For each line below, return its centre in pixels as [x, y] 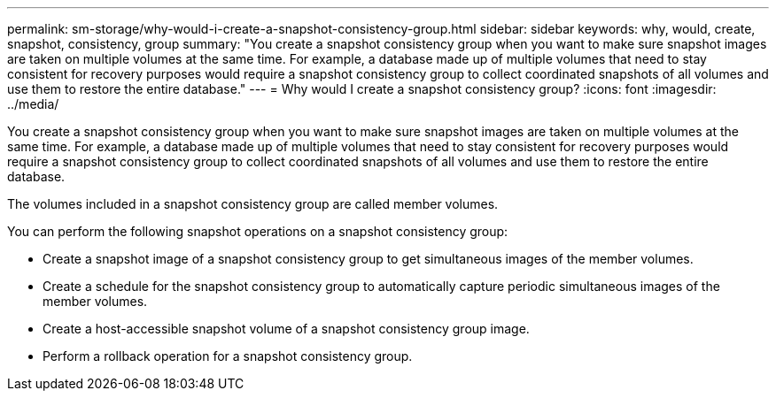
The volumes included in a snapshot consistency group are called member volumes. [253, 204]
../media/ [33, 104]
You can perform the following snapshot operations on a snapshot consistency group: [258, 231]
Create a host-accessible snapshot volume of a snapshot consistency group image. [286, 329]
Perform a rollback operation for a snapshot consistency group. [228, 356]
